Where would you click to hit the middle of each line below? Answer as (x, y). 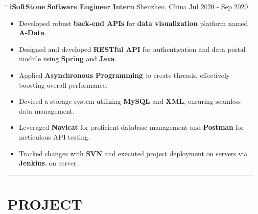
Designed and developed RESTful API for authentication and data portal (132, 49)
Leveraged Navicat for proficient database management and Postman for (131, 127)
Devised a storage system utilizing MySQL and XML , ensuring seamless (130, 101)
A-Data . (33, 33)
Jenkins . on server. (48, 163)
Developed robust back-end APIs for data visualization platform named (133, 23)
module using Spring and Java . (68, 59)
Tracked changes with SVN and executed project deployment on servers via (133, 153)
